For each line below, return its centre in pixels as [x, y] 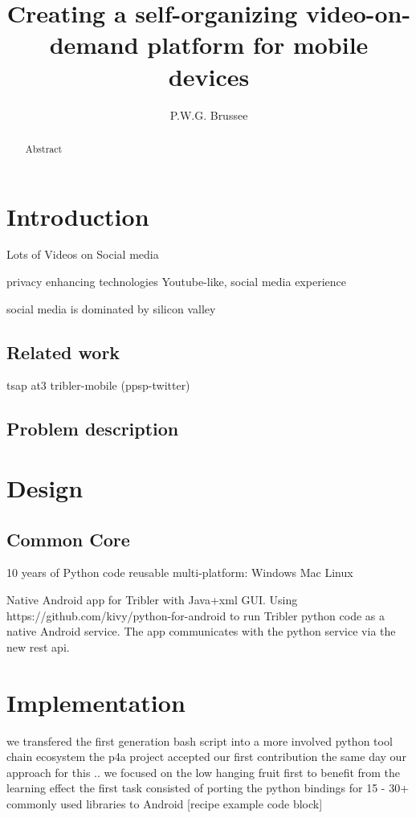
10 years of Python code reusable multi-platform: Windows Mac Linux [180, 573]
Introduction [78, 216]
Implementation [96, 702]
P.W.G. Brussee [209, 115]
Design [45, 488]
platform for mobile [258, 45]
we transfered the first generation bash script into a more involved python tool [200, 740]
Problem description [93, 429]
